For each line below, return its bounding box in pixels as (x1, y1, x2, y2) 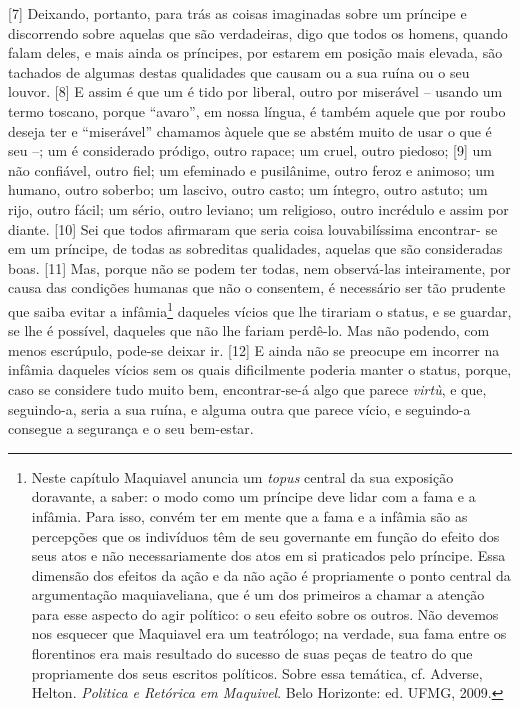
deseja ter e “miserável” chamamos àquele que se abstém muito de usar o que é (8, 120, 492, 141)
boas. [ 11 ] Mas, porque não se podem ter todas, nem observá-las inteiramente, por (8, 257, 511, 278)
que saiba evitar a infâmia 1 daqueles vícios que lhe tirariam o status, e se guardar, (8, 297, 512, 321)
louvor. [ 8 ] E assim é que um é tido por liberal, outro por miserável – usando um (8, 81, 503, 102)
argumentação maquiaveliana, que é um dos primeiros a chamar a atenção (31, 584, 485, 605)
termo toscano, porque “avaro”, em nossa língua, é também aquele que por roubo (8, 100, 506, 121)
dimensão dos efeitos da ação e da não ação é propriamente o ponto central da (31, 564, 511, 585)
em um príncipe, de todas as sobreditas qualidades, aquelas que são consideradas (8, 238, 503, 259)
